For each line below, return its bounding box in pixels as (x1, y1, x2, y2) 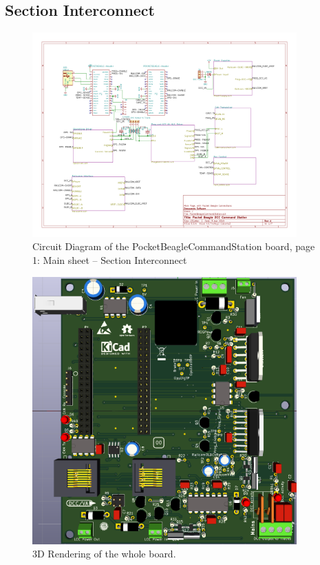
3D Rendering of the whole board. (32, 546, 176, 561)
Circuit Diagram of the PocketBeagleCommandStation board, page (32, 239, 315, 254)
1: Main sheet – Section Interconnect (32, 253, 187, 267)
